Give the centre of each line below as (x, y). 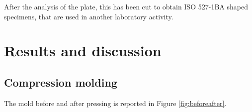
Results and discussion (83, 51)
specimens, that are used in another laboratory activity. (89, 16)
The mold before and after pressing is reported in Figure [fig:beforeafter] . (115, 103)
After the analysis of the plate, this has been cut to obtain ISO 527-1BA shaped (126, 6)
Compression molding (61, 82)
